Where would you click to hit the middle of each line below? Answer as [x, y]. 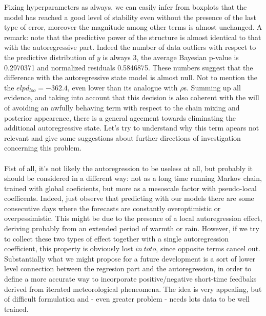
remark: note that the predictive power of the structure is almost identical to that [133, 37]
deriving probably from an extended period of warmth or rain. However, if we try [132, 228]
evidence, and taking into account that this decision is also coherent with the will [132, 97]
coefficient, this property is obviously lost [69, 248]
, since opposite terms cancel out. [208, 248]
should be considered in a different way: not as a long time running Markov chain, [133, 178]
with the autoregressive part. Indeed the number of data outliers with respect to [130, 47]
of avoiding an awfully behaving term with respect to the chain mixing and [122, 107]
